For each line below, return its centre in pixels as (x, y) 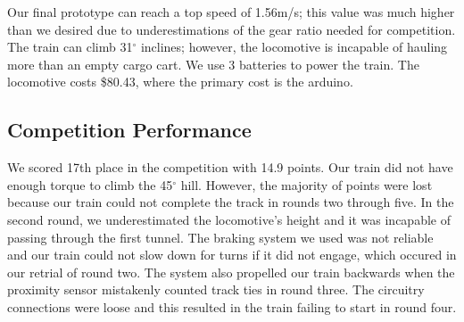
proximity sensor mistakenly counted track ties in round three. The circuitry (216, 289)
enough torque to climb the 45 (90, 184)
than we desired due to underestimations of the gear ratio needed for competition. (232, 29)
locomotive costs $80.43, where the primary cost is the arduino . (180, 82)
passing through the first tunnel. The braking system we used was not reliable (220, 237)
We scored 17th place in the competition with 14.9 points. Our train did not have (230, 167)
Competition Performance (129, 130)
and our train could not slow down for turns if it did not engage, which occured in (232, 255)
